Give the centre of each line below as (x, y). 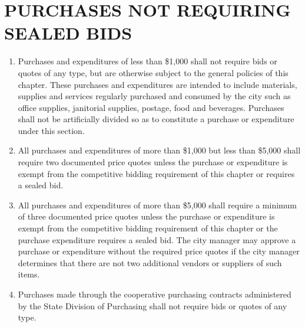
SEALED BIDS (68, 33)
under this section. (51, 130)
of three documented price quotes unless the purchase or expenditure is (146, 216)
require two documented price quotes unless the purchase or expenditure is (153, 162)
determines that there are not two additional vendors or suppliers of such (150, 262)
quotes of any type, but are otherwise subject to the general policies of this (153, 72)
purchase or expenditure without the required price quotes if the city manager (159, 251)
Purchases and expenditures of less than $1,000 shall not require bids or (147, 61)
